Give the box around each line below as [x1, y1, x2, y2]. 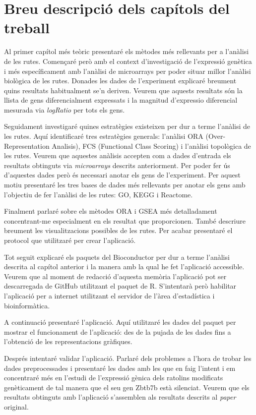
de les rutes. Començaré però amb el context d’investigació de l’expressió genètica [4, 56, 252, 66]
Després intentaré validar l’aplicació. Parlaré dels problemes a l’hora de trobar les [4, 353, 252, 363]
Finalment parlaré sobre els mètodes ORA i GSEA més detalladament [4, 206, 217, 216]
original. [4, 401, 29, 412]
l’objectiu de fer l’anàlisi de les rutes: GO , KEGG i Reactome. [4, 189, 193, 199]
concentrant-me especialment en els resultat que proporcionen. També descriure [4, 215, 246, 226]
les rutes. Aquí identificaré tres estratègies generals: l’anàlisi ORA [4, 131, 203, 141]
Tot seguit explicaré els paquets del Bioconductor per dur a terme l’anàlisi [4, 251, 230, 262]
